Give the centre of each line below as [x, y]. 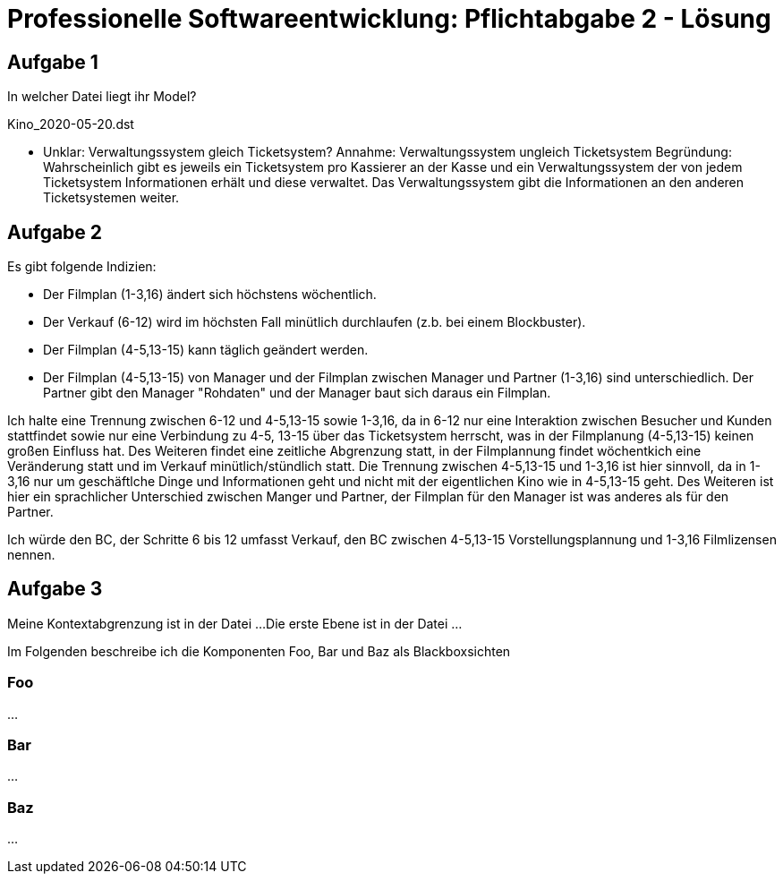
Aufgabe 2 [55, 232]
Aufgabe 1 [53, 62]
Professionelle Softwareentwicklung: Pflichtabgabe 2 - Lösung [389, 19]
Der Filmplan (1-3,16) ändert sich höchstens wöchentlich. [210, 295]
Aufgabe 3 [55, 589]
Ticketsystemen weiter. [111, 198]
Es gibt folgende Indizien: [82, 267]
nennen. [31, 555]
